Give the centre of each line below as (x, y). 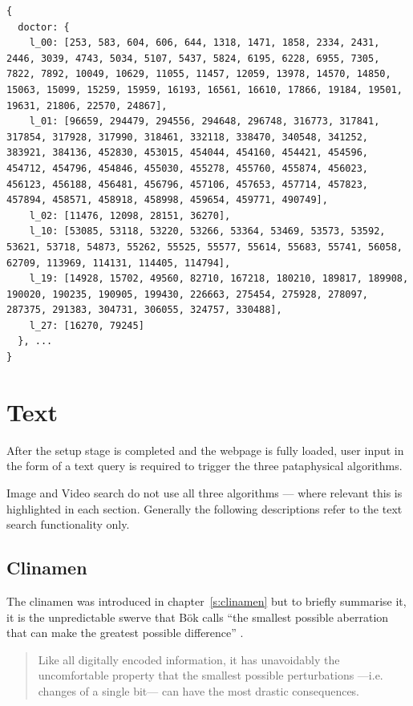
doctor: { (44, 27)
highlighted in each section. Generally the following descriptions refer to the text (204, 508)
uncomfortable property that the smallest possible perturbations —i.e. (211, 675)
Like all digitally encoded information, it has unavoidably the (189, 659)
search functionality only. (68, 524)
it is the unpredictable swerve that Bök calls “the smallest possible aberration (198, 617)
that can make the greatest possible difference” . (125, 633)
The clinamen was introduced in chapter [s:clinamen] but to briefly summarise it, (206, 601)
